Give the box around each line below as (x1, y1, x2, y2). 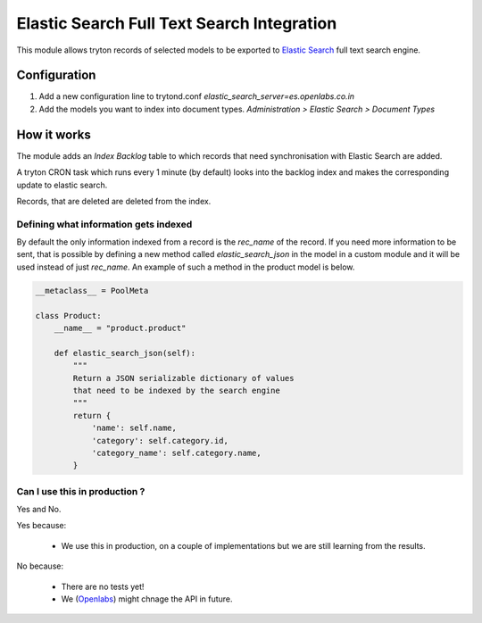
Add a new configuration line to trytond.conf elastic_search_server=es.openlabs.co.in (38, 91, 355, 102)
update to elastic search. (16, 179, 108, 190)
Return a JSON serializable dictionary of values (72, 373, 295, 383)
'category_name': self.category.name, (91, 447, 262, 458)
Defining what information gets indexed (16, 218, 193, 230)
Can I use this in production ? (16, 485, 145, 497)
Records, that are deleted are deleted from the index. (16, 195, 212, 206)
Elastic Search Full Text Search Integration (16, 13, 337, 33)
